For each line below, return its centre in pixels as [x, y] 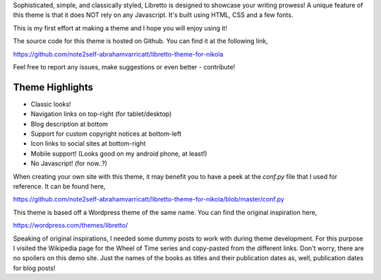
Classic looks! [51, 104]
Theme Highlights [53, 87]
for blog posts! [34, 268]
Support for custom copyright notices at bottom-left [106, 134]
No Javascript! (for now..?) [69, 163]
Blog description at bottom [69, 124]
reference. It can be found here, [59, 186]
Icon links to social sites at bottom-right [88, 144]
